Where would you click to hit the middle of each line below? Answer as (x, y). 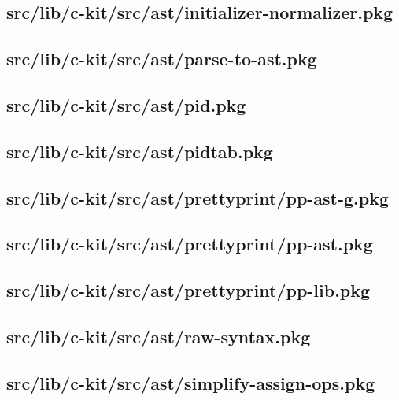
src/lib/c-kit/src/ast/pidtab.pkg (140, 151)
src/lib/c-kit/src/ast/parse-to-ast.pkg (162, 59)
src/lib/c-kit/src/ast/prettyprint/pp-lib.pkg (188, 290)
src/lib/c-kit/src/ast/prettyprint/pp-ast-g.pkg (198, 197)
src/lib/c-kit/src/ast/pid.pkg (126, 104)
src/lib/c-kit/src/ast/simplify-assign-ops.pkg (191, 382)
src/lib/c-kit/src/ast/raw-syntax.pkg (159, 336)
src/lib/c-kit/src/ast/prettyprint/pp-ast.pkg (190, 244)
